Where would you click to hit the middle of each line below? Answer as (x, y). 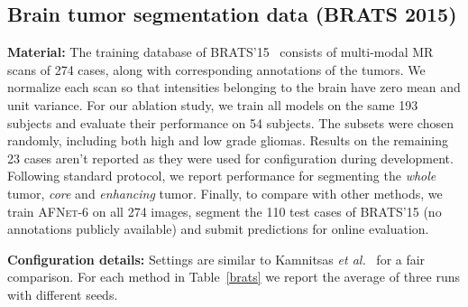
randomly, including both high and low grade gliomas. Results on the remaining (228, 140)
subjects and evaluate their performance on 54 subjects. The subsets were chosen (230, 122)
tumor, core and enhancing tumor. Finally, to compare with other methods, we (225, 193)
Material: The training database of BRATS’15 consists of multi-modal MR (220, 52)
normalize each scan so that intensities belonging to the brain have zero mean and (234, 87)
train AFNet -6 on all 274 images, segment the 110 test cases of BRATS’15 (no (225, 211)
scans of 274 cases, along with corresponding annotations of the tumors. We (216, 69)
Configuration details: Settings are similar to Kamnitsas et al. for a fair (216, 259)
